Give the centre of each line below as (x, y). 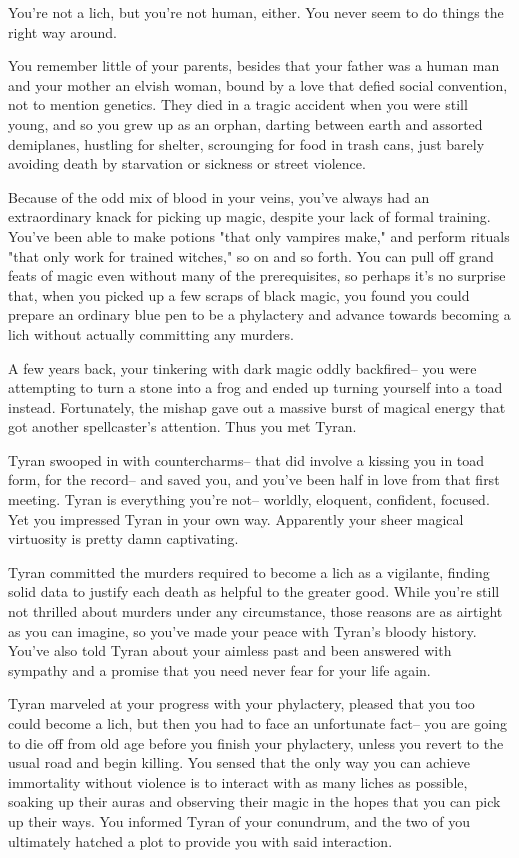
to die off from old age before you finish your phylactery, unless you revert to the (256, 742)
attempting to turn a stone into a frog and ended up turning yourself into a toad (255, 387)
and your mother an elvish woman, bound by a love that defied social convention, (258, 84)
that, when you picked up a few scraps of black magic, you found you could (239, 294)
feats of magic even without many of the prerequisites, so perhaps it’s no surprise (257, 275)
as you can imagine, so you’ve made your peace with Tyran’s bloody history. (242, 630)
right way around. (62, 31)
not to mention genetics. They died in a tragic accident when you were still (238, 104)
